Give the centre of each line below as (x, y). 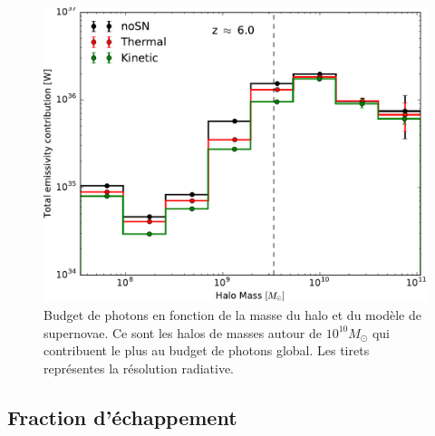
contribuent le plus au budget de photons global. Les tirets (207, 350)
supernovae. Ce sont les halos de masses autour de (183, 332)
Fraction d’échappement (122, 417)
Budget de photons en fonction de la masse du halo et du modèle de (232, 315)
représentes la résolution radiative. (139, 368)
